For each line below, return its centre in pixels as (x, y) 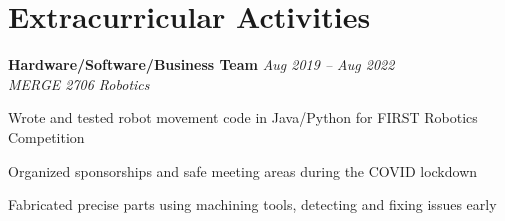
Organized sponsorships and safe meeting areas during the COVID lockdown (243, 170)
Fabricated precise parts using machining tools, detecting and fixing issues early (252, 204)
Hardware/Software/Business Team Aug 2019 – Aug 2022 (201, 64)
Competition (46, 136)
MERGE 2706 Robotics (79, 83)
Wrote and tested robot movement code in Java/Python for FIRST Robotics (243, 117)
